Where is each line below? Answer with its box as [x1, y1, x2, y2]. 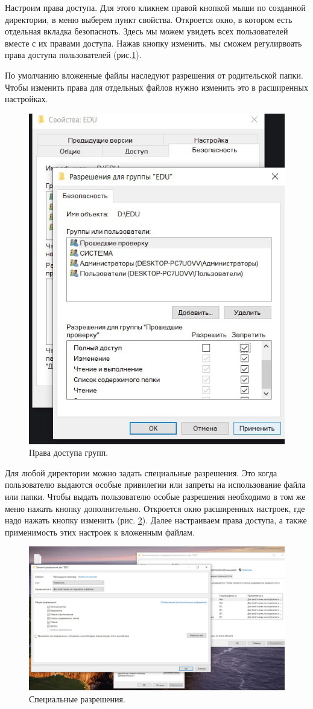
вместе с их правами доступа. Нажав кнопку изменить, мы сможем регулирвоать [5, 36, 302, 49]
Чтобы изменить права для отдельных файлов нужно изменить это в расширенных [5, 80, 308, 93]
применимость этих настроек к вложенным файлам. [5, 525, 195, 538]
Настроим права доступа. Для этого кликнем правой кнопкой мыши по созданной [5, 1, 306, 13]
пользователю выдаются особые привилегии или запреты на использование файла [5, 478, 306, 491]
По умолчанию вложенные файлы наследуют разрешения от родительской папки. [5, 68, 303, 81]
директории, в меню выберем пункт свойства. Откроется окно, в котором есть [5, 13, 292, 25]
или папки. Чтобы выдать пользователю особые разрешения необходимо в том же [5, 490, 306, 503]
